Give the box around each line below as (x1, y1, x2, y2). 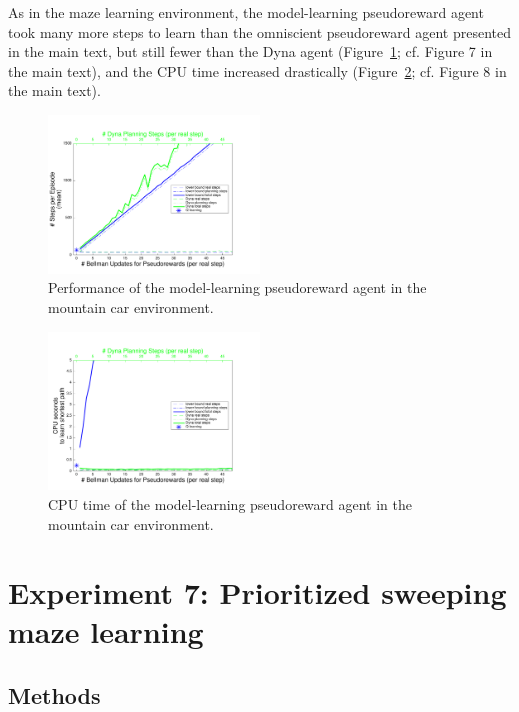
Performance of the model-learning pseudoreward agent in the (48, 277, 427, 298)
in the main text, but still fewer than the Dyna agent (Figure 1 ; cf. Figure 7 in (8, 41, 493, 62)
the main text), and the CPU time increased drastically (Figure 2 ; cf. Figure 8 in (8, 60, 507, 81)
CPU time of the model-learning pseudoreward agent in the (48, 493, 412, 514)
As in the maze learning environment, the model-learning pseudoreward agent (8, 2, 484, 22)
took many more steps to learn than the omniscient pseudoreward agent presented (8, 21, 511, 42)
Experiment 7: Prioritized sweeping (8, 572, 507, 613)
